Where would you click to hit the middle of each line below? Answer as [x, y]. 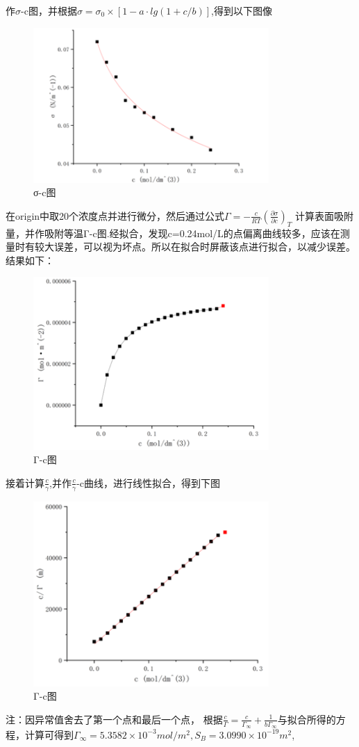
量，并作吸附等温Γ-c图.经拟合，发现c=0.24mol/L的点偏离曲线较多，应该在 [173, 233]
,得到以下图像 [242, 10]
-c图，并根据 [49, 10]
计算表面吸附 [324, 215]
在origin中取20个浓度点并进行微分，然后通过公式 [115, 215]
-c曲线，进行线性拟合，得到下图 [148, 482]
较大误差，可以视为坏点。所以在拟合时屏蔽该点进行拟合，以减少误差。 [195, 247]
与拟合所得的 [307, 719]
